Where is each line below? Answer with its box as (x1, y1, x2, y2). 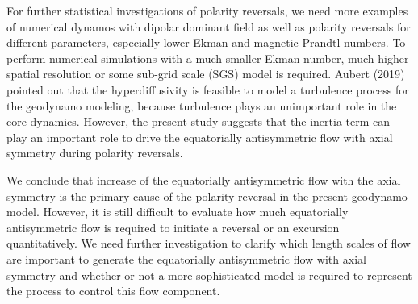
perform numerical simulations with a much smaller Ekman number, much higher (6, 49, 409, 66)
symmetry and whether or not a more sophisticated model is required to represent (6, 266, 412, 283)
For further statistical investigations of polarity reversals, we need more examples (6, 2, 408, 19)
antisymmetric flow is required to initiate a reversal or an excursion (6, 219, 340, 235)
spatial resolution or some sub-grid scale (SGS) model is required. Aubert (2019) (6, 65, 405, 82)
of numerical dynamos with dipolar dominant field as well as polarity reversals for (6, 18, 411, 35)
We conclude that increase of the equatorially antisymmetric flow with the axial (6, 171, 401, 188)
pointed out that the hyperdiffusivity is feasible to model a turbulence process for (6, 81, 409, 98)
